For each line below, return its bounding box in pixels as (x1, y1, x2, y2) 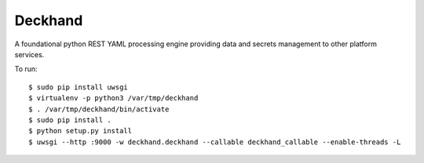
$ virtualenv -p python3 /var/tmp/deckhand (28, 94, 199, 103)
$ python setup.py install (28, 126, 133, 136)
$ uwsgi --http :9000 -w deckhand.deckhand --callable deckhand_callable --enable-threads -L (28, 137, 401, 147)
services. (14, 49, 45, 59)
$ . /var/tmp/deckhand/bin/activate (28, 104, 170, 114)
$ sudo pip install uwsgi (28, 82, 129, 92)
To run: (14, 64, 38, 74)
